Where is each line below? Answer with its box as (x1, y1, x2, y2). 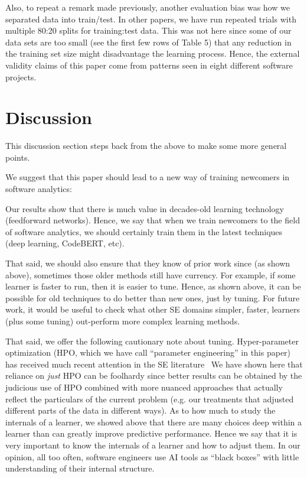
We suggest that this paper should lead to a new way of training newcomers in (5, 171, 290, 183)
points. (5, 151, 30, 163)
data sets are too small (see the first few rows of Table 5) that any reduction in (5, 35, 292, 48)
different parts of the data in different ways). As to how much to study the (5, 404, 276, 417)
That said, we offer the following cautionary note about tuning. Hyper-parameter (5, 334, 299, 347)
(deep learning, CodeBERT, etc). (5, 237, 125, 249)
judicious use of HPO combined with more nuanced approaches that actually (5, 381, 283, 393)
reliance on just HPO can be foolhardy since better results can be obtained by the (5, 369, 302, 382)
